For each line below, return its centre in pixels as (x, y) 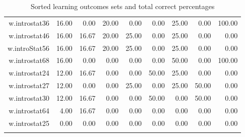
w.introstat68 (29, 60)
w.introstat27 (29, 85)
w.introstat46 (29, 35)
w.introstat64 (29, 110)
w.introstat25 (29, 123)
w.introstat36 (29, 22)
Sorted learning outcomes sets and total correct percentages (122, 6)
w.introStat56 (28, 48)
